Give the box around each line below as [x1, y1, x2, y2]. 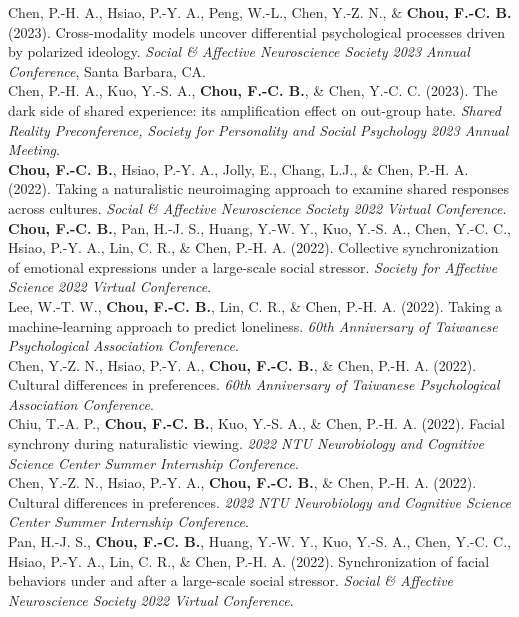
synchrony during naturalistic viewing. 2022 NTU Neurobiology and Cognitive [8, 433, 484, 454]
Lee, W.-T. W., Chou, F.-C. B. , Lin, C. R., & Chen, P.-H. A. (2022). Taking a [8, 295, 503, 316]
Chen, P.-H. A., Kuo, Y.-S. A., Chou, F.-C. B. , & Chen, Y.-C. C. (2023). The [8, 80, 498, 101]
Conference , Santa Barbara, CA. [8, 60, 207, 81]
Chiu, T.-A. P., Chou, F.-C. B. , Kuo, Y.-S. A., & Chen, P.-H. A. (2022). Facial [8, 413, 505, 434]
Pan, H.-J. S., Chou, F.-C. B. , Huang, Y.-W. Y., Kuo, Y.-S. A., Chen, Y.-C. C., [8, 531, 512, 552]
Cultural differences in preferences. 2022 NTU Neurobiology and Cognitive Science [8, 491, 512, 512]
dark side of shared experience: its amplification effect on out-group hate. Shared [8, 99, 501, 120]
